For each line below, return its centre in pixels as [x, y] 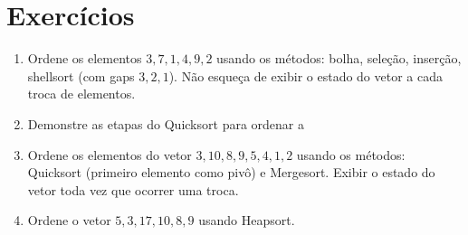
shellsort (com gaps [81, 75]
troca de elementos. [81, 94]
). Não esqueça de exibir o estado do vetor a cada [306, 75]
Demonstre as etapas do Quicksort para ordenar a [166, 123]
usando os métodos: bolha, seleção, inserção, [339, 58]
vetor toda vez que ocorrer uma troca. [133, 189]
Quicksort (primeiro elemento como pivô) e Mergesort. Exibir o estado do [231, 172]
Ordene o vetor [69, 220]
